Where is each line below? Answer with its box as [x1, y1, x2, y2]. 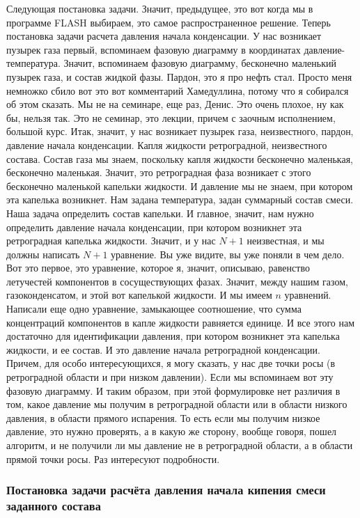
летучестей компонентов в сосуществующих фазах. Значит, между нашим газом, [6, 274, 348, 288]
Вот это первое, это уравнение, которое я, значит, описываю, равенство [6, 260, 310, 275]
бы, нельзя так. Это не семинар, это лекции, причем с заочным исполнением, [6, 110, 336, 125]
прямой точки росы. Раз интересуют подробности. [6, 451, 220, 466]
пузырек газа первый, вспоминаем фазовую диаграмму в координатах [6, 42, 301, 56]
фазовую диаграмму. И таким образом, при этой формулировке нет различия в [6, 383, 341, 398]
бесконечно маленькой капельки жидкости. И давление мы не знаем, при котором [6, 178, 353, 193]
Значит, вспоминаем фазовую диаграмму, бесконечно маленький [63, 56, 336, 70]
